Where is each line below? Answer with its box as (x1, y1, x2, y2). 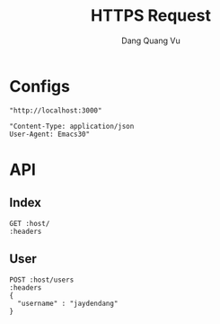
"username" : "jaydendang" (17, 299, 119, 308)
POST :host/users (9, 275, 75, 284)
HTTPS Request (91, 5, 211, 26)
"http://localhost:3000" (9, 105, 102, 115)
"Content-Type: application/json (9, 121, 135, 130)
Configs (9, 76, 70, 96)
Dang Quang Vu (120, 35, 181, 46)
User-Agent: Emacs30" (9, 130, 91, 139)
